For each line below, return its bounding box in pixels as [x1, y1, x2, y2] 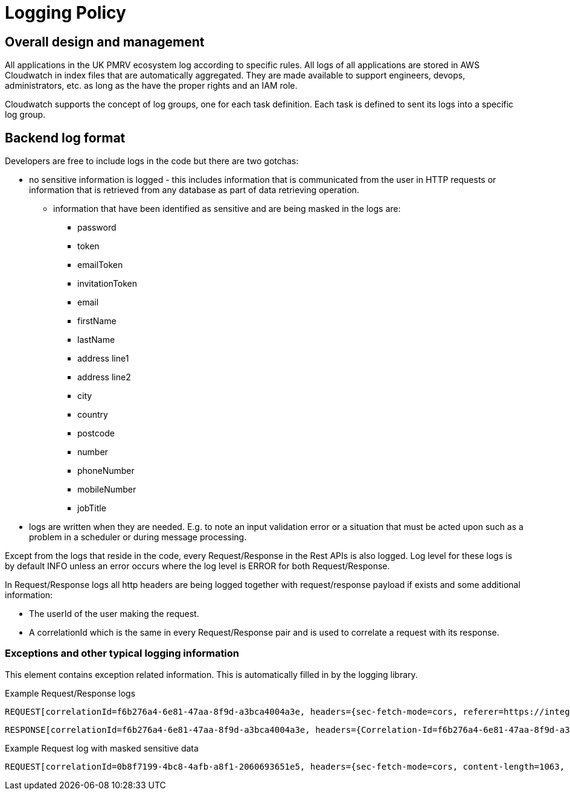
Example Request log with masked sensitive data [5, 742, 199, 753]
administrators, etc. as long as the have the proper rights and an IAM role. [5, 80, 298, 91]
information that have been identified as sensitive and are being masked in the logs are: [53, 203, 401, 214]
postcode [77, 428, 115, 439]
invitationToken [77, 278, 138, 289]
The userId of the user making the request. [29, 608, 199, 619]
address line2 [77, 372, 131, 383]
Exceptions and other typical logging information [5, 647, 240, 660]
